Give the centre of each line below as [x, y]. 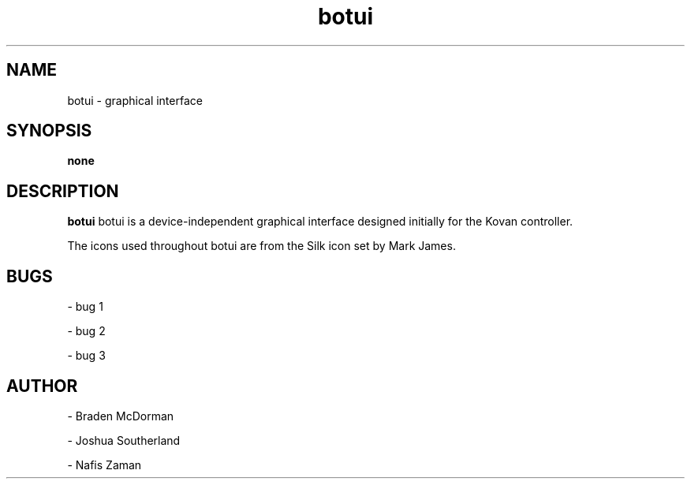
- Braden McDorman [121, 416]
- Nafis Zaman [105, 464]
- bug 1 [85, 307]
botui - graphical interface [135, 100]
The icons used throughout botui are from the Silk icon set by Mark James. [261, 246]
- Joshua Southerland [124, 440]
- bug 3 [86, 356]
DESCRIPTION [63, 191]
